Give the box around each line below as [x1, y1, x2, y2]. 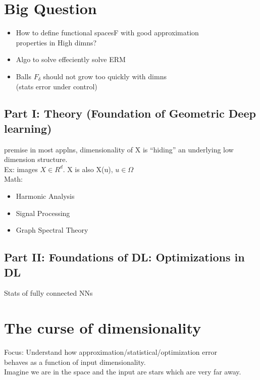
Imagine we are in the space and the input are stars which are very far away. [4, 366, 241, 377]
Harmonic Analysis [16, 191, 75, 201]
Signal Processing [16, 207, 70, 218]
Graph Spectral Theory [16, 225, 88, 235]
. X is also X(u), [63, 164, 113, 174]
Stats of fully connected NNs [4, 288, 93, 298]
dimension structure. [4, 154, 68, 165]
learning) [4, 120, 52, 136]
